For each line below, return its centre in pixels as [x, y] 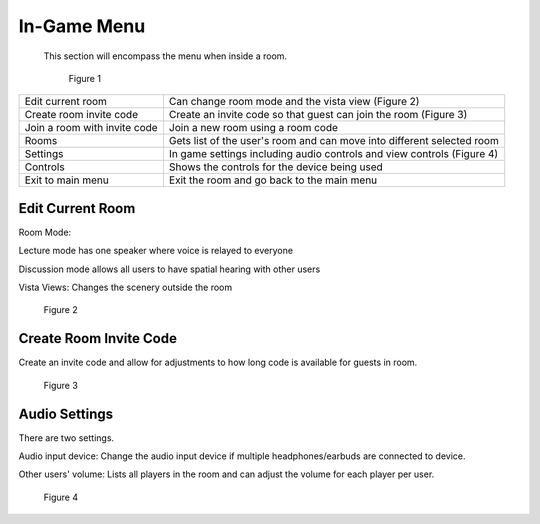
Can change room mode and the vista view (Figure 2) [294, 102]
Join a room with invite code [91, 128]
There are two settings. [66, 437]
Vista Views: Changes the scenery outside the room [125, 287]
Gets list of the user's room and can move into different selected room [333, 141]
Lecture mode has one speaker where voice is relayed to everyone [156, 251]
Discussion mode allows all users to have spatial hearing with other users [169, 269]
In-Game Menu [82, 26]
